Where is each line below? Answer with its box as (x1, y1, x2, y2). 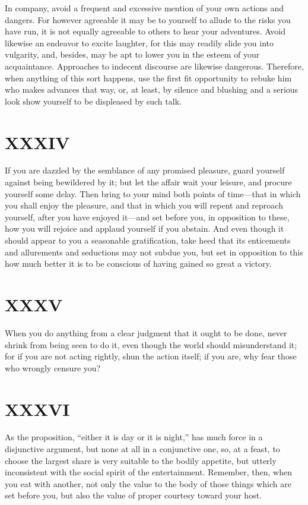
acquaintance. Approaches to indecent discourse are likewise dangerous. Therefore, (5, 59, 304, 72)
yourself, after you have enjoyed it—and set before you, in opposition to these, (5, 210, 290, 223)
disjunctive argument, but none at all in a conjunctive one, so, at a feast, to (5, 443, 280, 455)
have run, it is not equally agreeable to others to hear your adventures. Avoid (5, 25, 285, 37)
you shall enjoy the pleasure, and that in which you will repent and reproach (5, 199, 283, 212)
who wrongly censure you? (5, 361, 101, 374)
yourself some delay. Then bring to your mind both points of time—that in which (5, 187, 301, 200)
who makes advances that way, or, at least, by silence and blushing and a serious (5, 83, 299, 96)
